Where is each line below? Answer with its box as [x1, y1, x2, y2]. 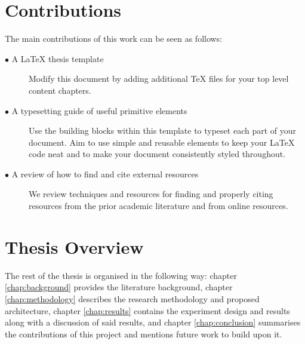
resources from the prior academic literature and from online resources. [29, 199, 288, 212]
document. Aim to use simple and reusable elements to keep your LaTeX [29, 136, 295, 148]
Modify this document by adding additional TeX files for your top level [29, 72, 289, 85]
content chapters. [29, 84, 91, 96]
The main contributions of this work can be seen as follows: [5, 32, 223, 45]
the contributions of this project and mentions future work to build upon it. [5, 327, 282, 340]
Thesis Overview [5, 234, 144, 259]
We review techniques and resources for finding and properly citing [29, 188, 273, 200]
